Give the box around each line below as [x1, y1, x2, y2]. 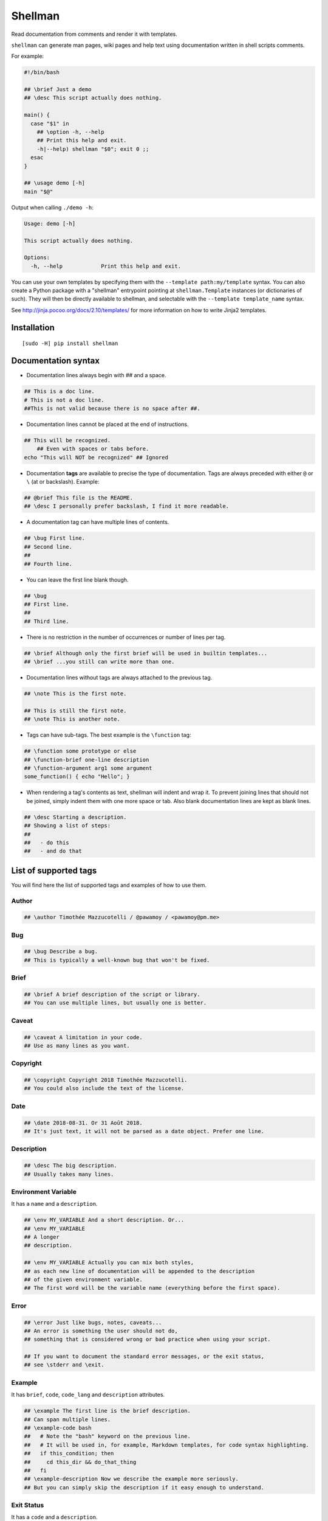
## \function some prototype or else [24, 748, 137, 754]
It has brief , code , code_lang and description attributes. [11, 1391, 165, 1399]
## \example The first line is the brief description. [24, 1407, 191, 1415]
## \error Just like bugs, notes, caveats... [24, 1319, 162, 1326]
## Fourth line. [24, 560, 73, 567]
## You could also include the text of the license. [24, 1085, 185, 1092]
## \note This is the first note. [24, 691, 127, 697]
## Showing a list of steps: [24, 822, 111, 829]
